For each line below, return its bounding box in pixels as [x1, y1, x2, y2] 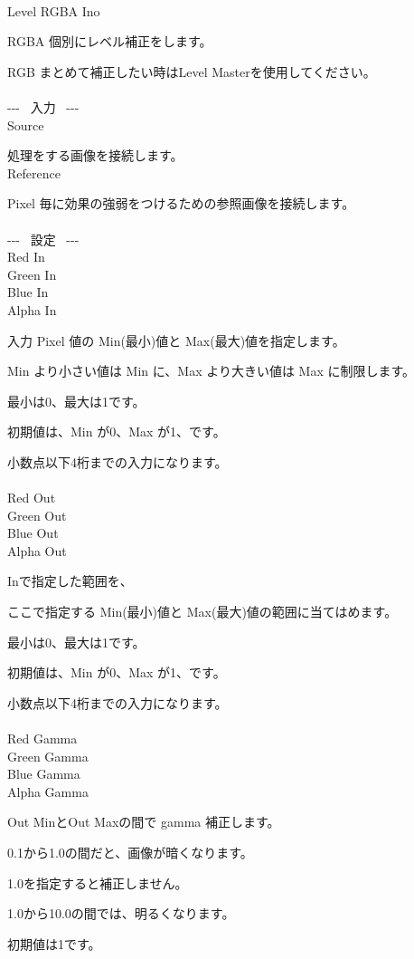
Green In [7, 264, 57, 283]
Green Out [7, 505, 67, 524]
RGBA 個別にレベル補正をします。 [7, 32, 212, 51]
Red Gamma [7, 729, 78, 747]
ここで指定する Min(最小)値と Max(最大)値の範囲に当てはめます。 [7, 602, 398, 621]
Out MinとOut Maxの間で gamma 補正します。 [7, 812, 280, 831]
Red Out [7, 488, 56, 507]
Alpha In [7, 300, 57, 319]
